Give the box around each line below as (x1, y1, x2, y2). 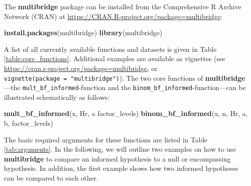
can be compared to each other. (4, 173, 98, 183)
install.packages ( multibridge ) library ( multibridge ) (4, 27, 162, 38)
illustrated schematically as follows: (4, 92, 110, 102)
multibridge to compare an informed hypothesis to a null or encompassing (4, 153, 231, 163)
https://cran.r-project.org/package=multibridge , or (4, 63, 158, 73)
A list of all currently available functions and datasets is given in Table (4, 44, 217, 54)
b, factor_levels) (4, 118, 53, 128)
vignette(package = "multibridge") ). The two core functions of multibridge (4, 72, 245, 83)
